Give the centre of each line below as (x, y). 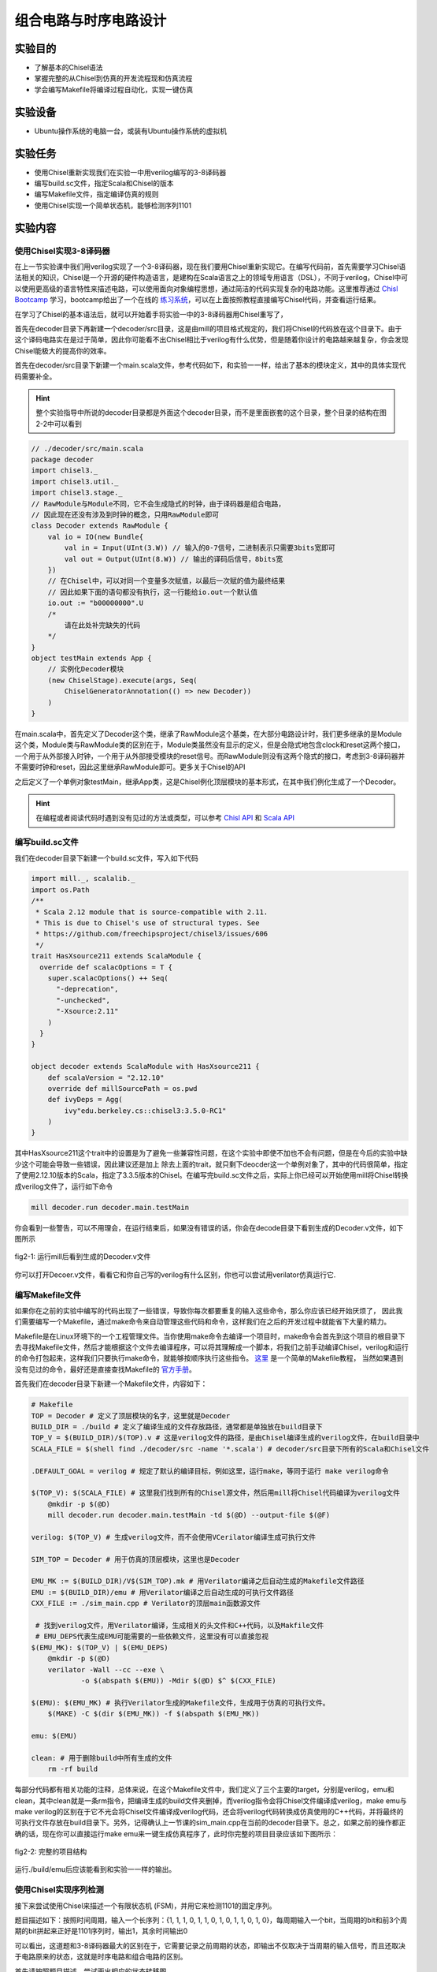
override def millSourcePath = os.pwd (122, 1088)
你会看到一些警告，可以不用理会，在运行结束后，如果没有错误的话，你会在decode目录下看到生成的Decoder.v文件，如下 (209, 1227)
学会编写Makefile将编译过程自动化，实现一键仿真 (114, 89)
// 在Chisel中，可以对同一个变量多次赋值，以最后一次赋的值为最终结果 (167, 581)
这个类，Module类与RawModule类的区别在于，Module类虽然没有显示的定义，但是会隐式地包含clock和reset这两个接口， (209, 745)
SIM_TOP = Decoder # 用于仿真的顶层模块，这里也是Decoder (135, 1559)
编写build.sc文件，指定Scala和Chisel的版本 (104, 183)
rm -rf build (73, 1769)
